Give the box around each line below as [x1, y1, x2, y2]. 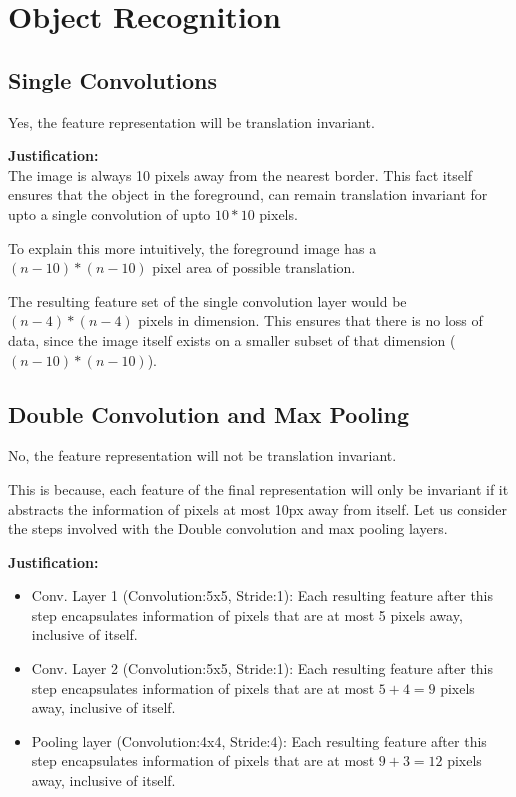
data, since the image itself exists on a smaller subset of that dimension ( [8, 329, 456, 350]
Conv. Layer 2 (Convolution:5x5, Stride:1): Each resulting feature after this [31, 658, 494, 679]
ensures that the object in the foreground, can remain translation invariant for [8, 184, 488, 205]
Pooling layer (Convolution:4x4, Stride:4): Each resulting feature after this [31, 730, 487, 751]
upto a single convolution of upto [8, 203, 211, 224]
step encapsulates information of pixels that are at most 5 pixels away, [31, 604, 463, 625]
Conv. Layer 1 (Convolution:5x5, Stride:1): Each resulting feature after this [31, 585, 494, 606]
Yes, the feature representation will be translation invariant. [8, 111, 375, 132]
